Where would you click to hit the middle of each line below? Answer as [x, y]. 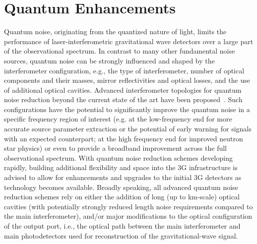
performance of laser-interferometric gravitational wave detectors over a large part [129, 41]
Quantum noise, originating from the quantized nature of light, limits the [115, 31]
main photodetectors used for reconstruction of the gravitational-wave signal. [121, 235]
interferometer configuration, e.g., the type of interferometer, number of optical [124, 70]
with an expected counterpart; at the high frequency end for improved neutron [124, 138]
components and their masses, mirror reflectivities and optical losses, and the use [127, 80]
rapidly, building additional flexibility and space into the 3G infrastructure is [121, 167]
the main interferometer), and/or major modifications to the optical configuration [128, 216]
